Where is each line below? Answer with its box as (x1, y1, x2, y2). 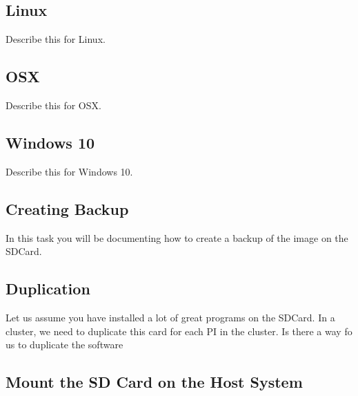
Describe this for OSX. (6, 98, 101, 112)
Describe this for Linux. (6, 32, 106, 46)
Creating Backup (6, 198, 129, 219)
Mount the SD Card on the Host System (6, 371, 303, 393)
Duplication (6, 278, 90, 299)
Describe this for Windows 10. (6, 164, 133, 178)
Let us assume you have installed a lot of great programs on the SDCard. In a (6, 310, 335, 324)
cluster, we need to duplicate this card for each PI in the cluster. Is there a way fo (6, 323, 352, 338)
